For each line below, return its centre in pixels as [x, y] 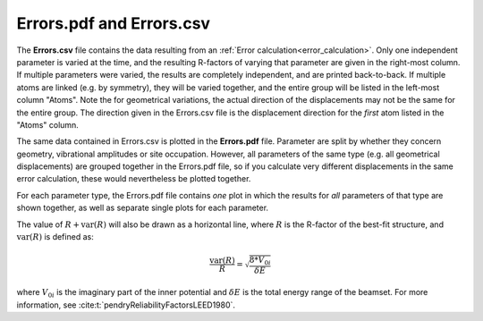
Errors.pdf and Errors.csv [113, 23]
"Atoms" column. [48, 124]
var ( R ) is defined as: [55, 237]
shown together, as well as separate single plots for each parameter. [142, 208]
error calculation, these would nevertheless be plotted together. [134, 179]
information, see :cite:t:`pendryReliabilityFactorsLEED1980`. [126, 305]
